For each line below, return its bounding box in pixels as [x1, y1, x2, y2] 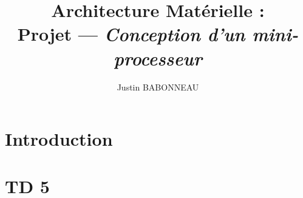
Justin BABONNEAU [117, 80, 199, 93]
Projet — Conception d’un [17, 21, 245, 47]
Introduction [5, 126, 113, 151]
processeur [114, 45, 202, 70]
